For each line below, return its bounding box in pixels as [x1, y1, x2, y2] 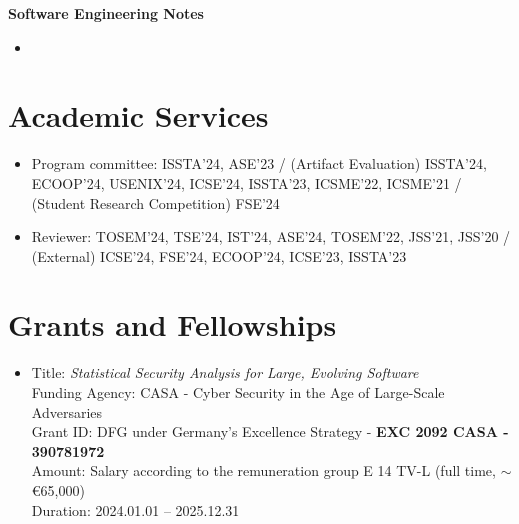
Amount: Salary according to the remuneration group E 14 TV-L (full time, [31, 460, 496, 481]
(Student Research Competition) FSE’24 [31, 192, 280, 213]
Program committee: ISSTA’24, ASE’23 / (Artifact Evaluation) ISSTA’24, [31, 153, 487, 174]
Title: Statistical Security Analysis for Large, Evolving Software [31, 362, 419, 383]
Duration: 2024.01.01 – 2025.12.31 [31, 499, 240, 520]
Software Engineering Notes [8, 3, 204, 23]
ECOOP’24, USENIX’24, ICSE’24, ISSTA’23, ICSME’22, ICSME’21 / [31, 172, 462, 193]
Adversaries [31, 401, 103, 422]
